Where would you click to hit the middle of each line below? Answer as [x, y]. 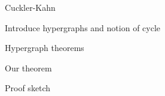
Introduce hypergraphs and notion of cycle [83, 27]
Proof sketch [28, 88]
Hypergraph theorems [45, 48]
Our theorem [28, 67]
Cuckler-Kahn [30, 7]
